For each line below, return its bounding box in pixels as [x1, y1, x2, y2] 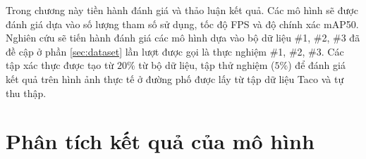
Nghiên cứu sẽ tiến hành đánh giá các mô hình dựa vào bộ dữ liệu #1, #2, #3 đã [6, 30, 360, 45]
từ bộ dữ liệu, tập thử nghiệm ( [138, 58, 275, 72]
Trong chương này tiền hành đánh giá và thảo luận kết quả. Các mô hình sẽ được [6, 3, 358, 17]
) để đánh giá [288, 58, 346, 72]
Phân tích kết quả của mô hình [6, 127, 315, 155]
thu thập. [6, 85, 47, 100]
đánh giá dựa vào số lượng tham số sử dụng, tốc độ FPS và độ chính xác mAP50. [6, 16, 359, 31]
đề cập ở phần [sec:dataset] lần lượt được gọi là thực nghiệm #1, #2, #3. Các [6, 44, 344, 58]
